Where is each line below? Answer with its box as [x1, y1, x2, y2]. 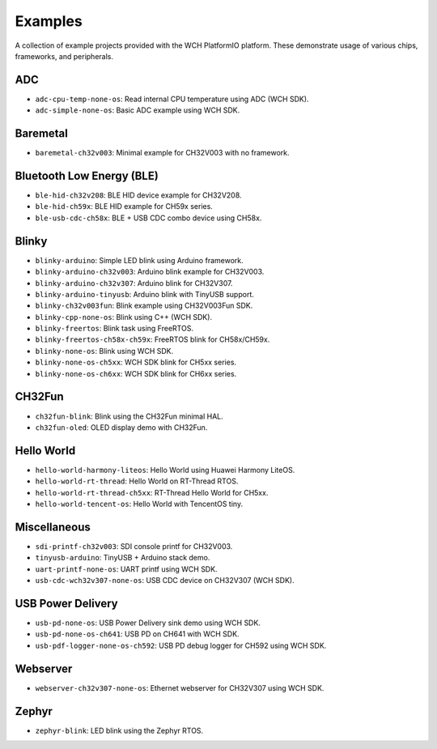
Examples [15, 12, 83, 30]
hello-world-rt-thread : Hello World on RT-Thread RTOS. [35, 476, 239, 486]
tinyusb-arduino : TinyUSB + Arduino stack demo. [35, 553, 210, 563]
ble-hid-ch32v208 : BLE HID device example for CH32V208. [35, 190, 242, 200]
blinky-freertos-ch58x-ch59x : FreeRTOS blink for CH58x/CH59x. [35, 334, 270, 344]
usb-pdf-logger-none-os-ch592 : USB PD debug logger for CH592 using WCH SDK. [35, 640, 327, 650]
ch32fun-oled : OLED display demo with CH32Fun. [35, 422, 208, 432]
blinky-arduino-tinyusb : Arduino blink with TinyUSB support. [35, 289, 255, 299]
